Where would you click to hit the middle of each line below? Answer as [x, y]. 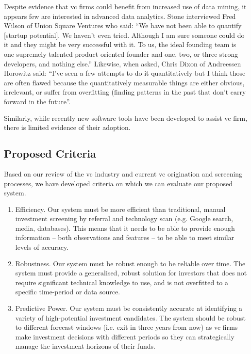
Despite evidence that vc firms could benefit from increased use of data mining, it [125, 6]
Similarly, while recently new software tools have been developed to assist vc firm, [126, 118]
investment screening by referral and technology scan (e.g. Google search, [124, 218]
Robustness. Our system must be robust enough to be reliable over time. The [130, 263]
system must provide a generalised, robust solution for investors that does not [131, 273]
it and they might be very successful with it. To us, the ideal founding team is [120, 44]
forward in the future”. [37, 101]
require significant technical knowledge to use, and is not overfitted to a [122, 282]
